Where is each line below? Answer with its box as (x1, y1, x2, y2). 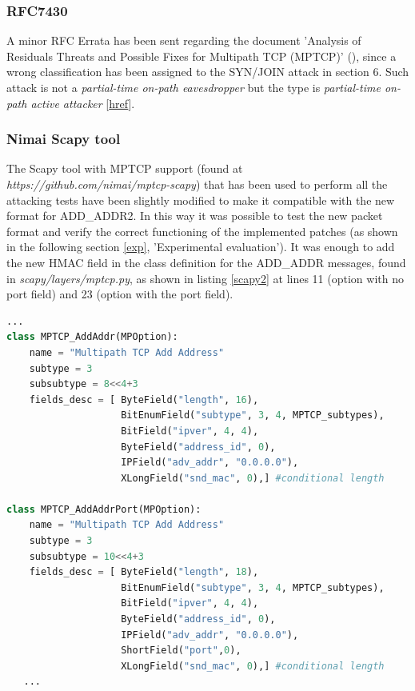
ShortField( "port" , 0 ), (121, 645, 241, 657)
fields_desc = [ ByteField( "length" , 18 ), (29, 566, 259, 578)
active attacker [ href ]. (30, 94, 135, 111)
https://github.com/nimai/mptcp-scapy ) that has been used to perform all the (6, 176, 388, 192)
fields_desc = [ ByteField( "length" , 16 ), (29, 393, 259, 405)
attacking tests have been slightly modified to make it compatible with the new (6, 191, 395, 208)
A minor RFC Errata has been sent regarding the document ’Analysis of (6, 32, 361, 49)
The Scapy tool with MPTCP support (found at (6, 160, 243, 177)
